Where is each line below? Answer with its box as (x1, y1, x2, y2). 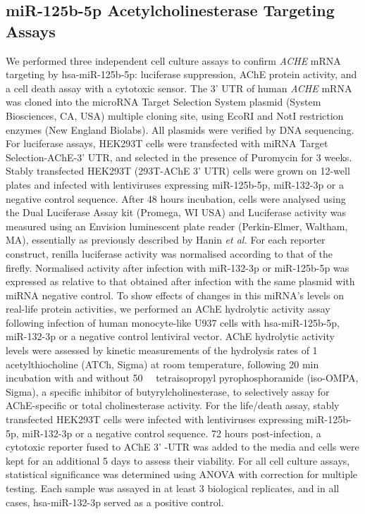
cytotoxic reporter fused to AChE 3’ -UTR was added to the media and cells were (6, 439, 359, 454)
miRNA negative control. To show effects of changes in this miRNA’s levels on (6, 287, 344, 302)
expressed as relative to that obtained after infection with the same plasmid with (6, 274, 355, 289)
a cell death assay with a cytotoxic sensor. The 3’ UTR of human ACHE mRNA (6, 80, 352, 95)
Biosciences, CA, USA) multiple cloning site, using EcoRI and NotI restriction (6, 108, 344, 123)
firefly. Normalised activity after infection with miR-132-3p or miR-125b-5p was (6, 260, 349, 275)
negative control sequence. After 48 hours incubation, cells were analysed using (6, 191, 346, 206)
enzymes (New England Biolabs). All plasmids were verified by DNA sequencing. (6, 122, 354, 137)
